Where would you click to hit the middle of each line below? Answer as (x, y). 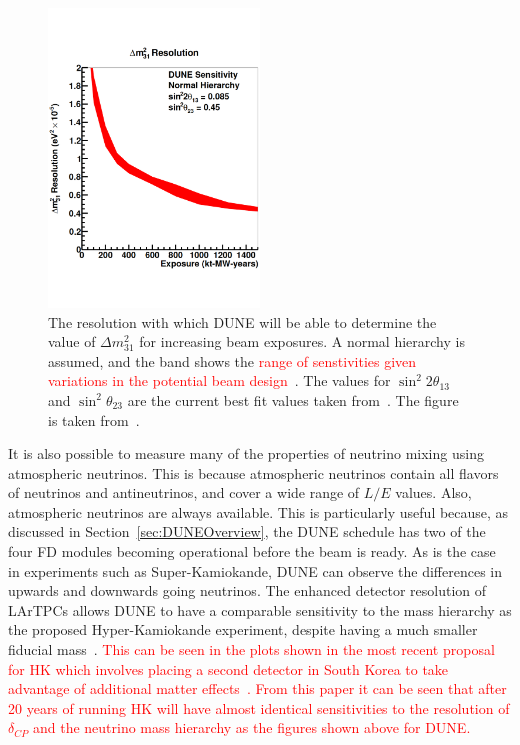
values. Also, (433, 492)
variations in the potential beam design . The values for (219, 380)
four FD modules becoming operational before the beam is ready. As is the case (252, 551)
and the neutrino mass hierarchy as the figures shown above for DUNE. (251, 727)
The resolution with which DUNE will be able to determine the (242, 321)
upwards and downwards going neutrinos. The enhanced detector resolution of (247, 590)
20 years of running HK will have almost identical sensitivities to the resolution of (259, 707)
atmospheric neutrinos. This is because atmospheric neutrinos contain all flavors (253, 472)
